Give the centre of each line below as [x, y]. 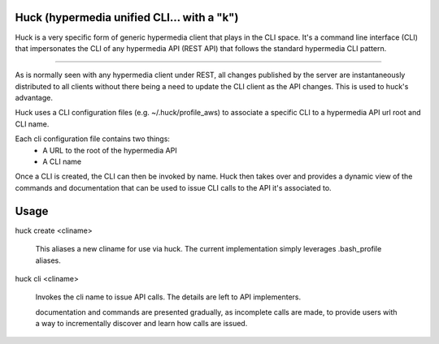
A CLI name [62, 161]
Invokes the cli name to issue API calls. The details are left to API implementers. [168, 297]
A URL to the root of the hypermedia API [110, 150]
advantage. [34, 98]
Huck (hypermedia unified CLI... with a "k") [127, 17]
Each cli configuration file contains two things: [93, 139]
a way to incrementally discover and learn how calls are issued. [141, 324]
